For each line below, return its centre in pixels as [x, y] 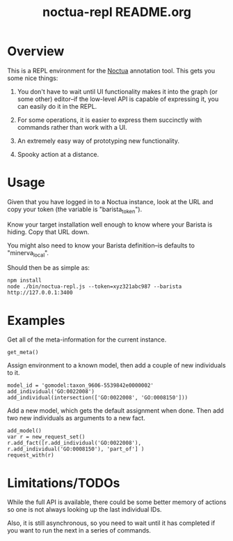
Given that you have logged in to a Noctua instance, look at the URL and [110, 201]
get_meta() [23, 353]
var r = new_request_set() [46, 437]
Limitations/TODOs [64, 483]
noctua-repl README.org [117, 12]
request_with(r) [31, 455]
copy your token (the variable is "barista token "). [75, 210]
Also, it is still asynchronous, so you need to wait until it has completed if [111, 523]
